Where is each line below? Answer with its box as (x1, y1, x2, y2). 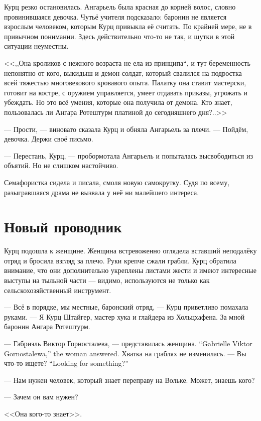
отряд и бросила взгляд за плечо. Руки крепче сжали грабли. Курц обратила (4, 255, 236, 265)
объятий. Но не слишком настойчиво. (4, 160, 118, 171)
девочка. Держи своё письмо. (4, 133, 93, 144)
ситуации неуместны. (4, 41, 69, 51)
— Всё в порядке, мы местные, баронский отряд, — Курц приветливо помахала (4, 302, 248, 312)
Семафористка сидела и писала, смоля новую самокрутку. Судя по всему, (4, 177, 230, 187)
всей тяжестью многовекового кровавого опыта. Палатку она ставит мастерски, (4, 77, 246, 88)
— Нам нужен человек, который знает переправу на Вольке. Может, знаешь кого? (4, 374, 255, 385)
